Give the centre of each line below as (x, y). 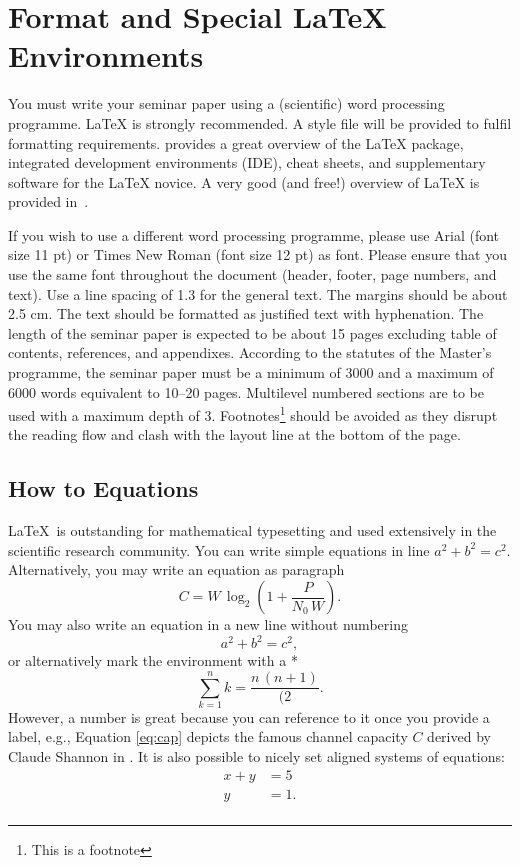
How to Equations (103, 488)
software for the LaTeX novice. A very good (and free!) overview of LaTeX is (244, 181)
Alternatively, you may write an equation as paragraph (176, 569)
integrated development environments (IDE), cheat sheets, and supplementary (247, 162)
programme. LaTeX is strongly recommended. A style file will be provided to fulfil (260, 122)
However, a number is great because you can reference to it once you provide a (249, 716)
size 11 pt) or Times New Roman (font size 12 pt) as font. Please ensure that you (258, 254)
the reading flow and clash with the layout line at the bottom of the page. (234, 434)
